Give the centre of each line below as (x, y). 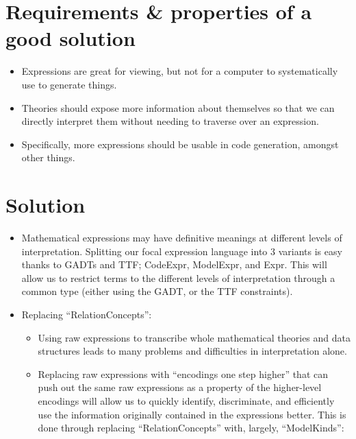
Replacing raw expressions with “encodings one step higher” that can (183, 373)
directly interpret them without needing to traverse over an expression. (170, 121)
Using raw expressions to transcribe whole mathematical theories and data (194, 337)
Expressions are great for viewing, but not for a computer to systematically (180, 71)
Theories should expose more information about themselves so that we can (178, 107)
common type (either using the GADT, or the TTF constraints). (157, 291)
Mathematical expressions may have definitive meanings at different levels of (182, 237)
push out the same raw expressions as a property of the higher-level (180, 387)
